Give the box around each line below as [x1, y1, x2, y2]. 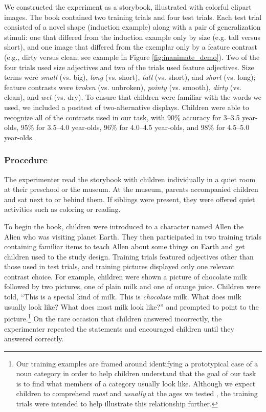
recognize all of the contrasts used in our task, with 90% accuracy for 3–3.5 [4, 112, 240, 122]
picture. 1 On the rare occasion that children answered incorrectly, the [4, 312, 222, 323]
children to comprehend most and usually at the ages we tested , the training [16, 388, 258, 399]
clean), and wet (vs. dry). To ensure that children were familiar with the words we [4, 92, 262, 102]
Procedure [4, 154, 48, 166]
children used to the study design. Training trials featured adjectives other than [4, 251, 254, 262]
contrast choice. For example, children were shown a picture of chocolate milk [4, 271, 247, 281]
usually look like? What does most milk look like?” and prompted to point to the [4, 301, 259, 312]
